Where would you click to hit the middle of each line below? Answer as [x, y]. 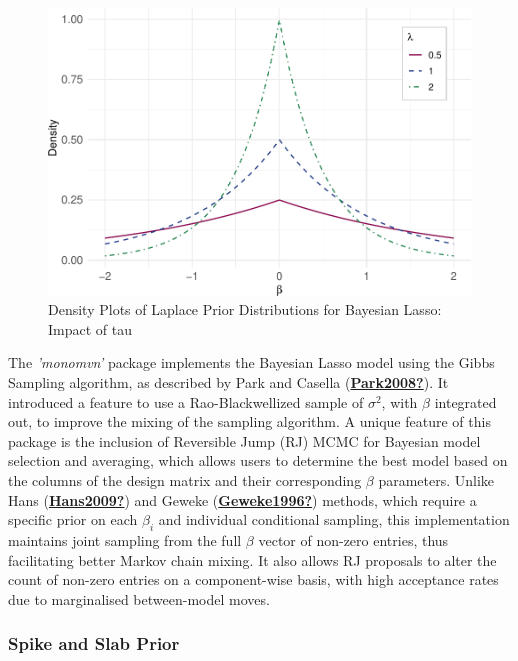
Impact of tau [90, 328]
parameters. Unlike [436, 480]
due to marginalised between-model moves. [139, 598]
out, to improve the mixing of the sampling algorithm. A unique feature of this [249, 421]
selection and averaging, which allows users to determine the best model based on [258, 460]
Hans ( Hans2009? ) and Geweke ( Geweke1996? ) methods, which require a [242, 499]
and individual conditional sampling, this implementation [334, 519]
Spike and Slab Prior [94, 643]
